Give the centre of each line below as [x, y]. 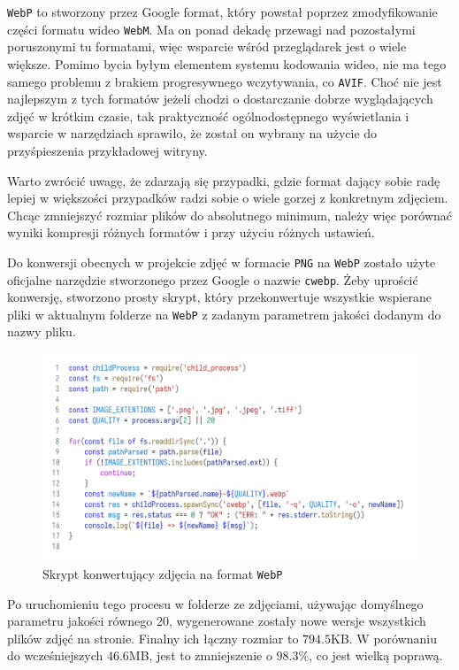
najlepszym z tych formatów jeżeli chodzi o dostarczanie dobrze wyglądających [220, 99]
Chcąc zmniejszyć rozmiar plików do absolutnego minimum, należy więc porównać [230, 215]
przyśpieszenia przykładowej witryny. [107, 150]
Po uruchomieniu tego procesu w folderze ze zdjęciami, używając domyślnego [215, 603]
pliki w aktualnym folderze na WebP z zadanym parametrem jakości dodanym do [224, 314]
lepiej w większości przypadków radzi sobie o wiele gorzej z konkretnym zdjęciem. [228, 198]
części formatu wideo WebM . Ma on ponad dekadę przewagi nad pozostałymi [211, 29]
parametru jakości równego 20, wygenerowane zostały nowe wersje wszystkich [217, 621]
